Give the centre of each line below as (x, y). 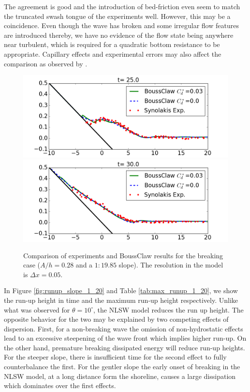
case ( (32, 265)
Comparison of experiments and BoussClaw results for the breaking (123, 255)
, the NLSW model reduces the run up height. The (169, 309)
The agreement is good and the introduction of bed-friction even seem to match (122, 6)
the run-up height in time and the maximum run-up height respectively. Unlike (121, 300)
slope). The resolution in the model (171, 265)
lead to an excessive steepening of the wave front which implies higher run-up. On (125, 338)
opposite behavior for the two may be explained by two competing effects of (116, 319)
